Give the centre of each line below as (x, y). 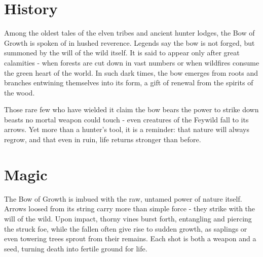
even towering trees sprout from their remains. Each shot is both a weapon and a (130, 238)
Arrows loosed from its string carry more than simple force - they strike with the (130, 208)
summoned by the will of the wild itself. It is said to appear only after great (122, 53)
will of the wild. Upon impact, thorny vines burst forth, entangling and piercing (128, 218)
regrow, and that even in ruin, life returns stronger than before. (103, 139)
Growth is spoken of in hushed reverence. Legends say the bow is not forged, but (129, 42)
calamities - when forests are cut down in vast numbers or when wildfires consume (132, 62)
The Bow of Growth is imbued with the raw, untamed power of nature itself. (123, 198)
